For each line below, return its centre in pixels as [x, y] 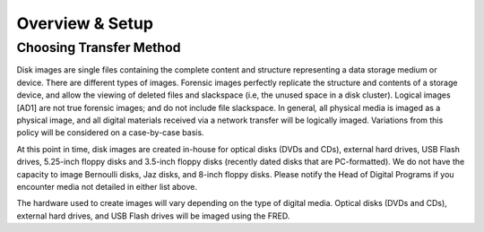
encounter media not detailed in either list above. [107, 186]
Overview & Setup [85, 23]
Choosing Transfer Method [99, 47]
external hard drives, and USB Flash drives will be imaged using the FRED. [153, 216]
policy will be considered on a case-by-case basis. [111, 133]
